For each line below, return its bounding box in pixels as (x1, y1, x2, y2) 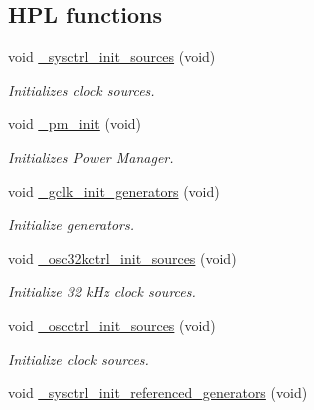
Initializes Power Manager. (8, 146, 174, 167)
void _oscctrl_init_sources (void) (8, 314, 216, 335)
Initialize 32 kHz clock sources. (8, 281, 196, 302)
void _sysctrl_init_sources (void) (8, 46, 216, 67)
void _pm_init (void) (8, 113, 142, 134)
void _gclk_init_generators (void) (8, 180, 220, 201)
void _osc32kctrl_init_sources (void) (8, 247, 237, 268)
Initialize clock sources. (8, 348, 149, 369)
